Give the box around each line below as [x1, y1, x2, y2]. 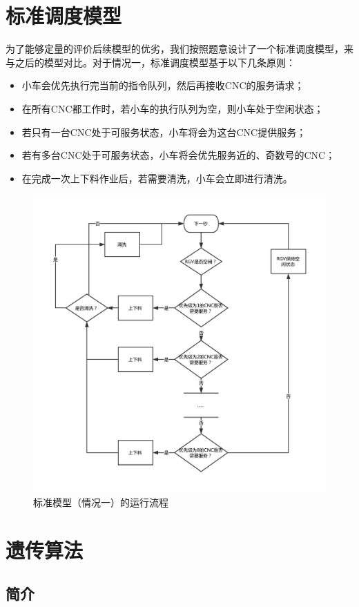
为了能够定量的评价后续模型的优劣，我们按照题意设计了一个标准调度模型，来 [6, 41, 353, 56]
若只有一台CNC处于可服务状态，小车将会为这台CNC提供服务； [21, 124, 307, 139]
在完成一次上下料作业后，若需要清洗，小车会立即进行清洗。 [21, 171, 293, 185]
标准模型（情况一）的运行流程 [33, 495, 168, 510]
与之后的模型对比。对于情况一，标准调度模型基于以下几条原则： [6, 55, 295, 69]
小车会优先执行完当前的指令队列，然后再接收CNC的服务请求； [21, 78, 304, 93]
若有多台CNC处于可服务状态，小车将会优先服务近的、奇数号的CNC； [21, 148, 336, 162]
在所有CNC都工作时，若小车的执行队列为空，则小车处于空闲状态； [21, 101, 324, 115]
